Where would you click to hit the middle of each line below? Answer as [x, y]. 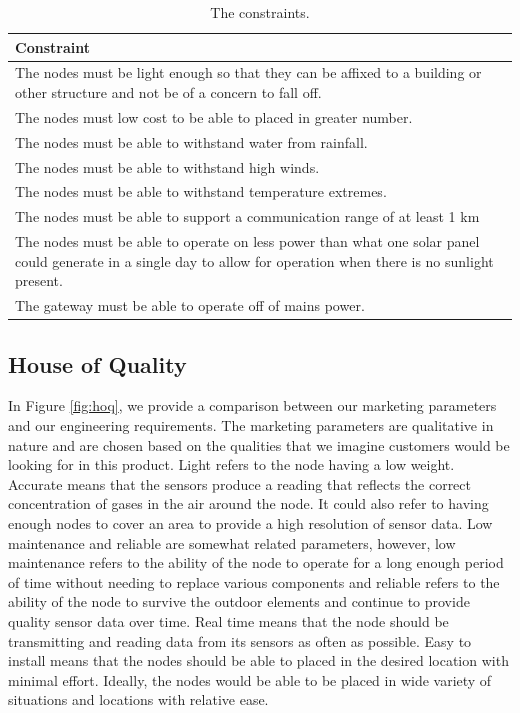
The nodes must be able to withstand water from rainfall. [191, 141]
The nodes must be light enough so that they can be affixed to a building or [248, 72]
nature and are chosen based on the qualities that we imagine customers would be [259, 444]
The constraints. [260, 12]
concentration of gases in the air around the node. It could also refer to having [248, 503]
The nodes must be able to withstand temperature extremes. [201, 191]
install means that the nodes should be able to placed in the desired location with [258, 660]
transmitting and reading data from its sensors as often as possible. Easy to [240, 640]
